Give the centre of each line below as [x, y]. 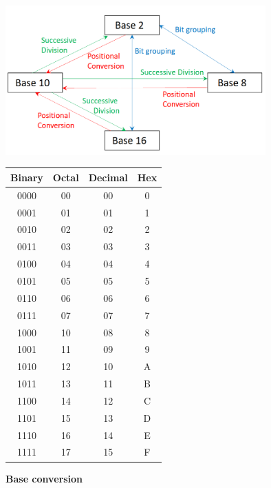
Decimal [108, 177]
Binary [27, 177]
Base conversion [44, 478]
